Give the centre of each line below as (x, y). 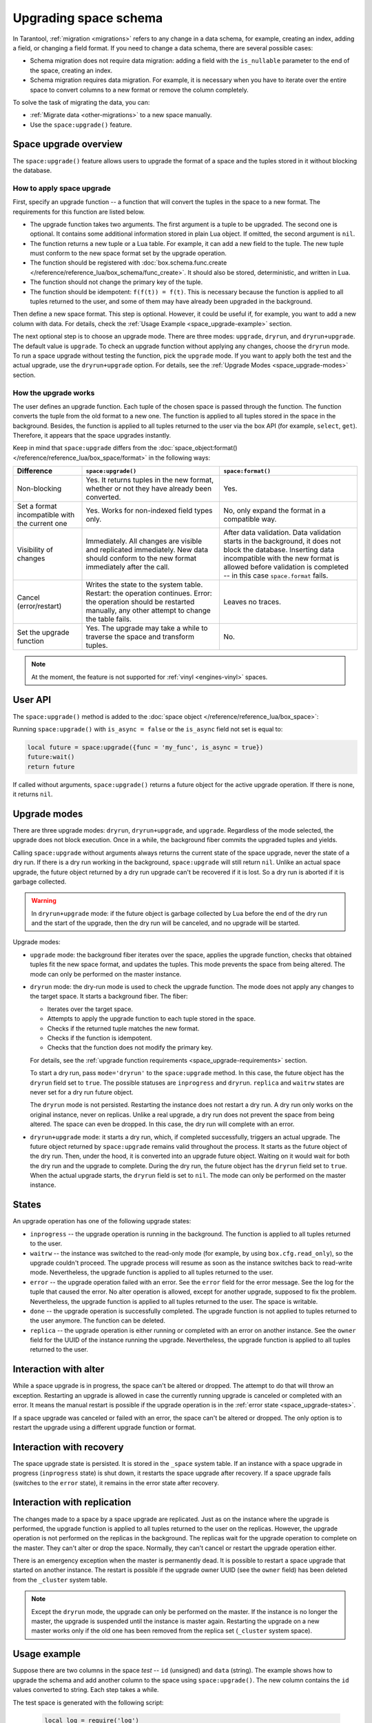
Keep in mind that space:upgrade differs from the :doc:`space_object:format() (125, 448)
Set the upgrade (43, 633)
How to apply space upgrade (62, 188)
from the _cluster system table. (60, 1580)
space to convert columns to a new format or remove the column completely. (139, 90)
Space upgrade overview (68, 144)
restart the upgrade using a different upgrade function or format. (104, 1427)
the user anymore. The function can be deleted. (97, 1321)
